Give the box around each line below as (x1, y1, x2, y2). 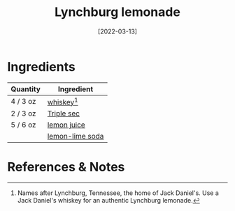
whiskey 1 (47, 95, 78, 107)
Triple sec (47, 109, 80, 118)
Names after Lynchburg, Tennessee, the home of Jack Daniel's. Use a (17, 189, 219, 197)
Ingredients (7, 58, 76, 75)
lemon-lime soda (47, 132, 104, 141)
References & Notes (7, 159, 125, 175)
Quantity (10, 84, 41, 94)
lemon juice (47, 120, 85, 130)
